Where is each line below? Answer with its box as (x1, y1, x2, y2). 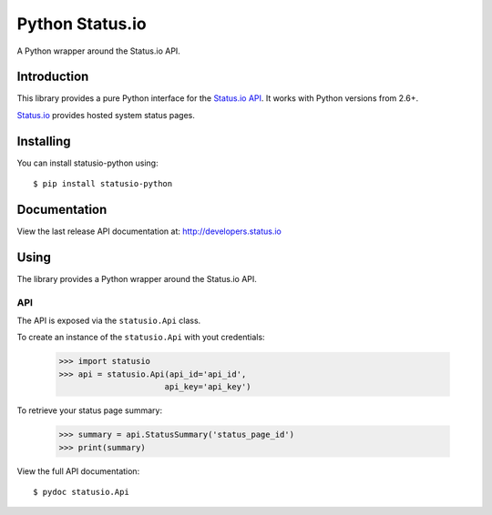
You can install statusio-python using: (16, 157, 159, 168)
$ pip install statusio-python (33, 178, 173, 189)
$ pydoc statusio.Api (33, 487, 129, 497)
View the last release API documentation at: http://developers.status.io (16, 226, 282, 237)
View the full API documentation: (16, 465, 140, 477)
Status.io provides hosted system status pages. (16, 109, 196, 120)
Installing (16, 133, 72, 149)
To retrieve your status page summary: (16, 405, 163, 416)
